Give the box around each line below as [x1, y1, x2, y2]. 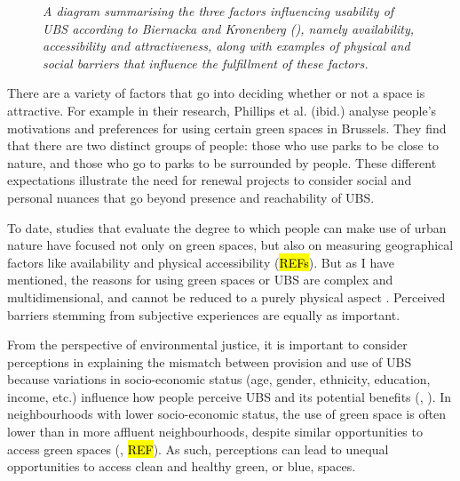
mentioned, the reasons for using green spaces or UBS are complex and [7, 270, 393, 289]
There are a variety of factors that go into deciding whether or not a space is [7, 84, 425, 102]
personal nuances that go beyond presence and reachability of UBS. [7, 188, 375, 206]
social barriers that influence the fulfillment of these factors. [43, 53, 369, 72]
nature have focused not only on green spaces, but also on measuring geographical [7, 236, 454, 254]
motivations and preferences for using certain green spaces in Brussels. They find [7, 118, 447, 137]
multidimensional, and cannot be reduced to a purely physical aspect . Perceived [7, 287, 446, 306]
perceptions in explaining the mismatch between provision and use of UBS [7, 352, 412, 371]
